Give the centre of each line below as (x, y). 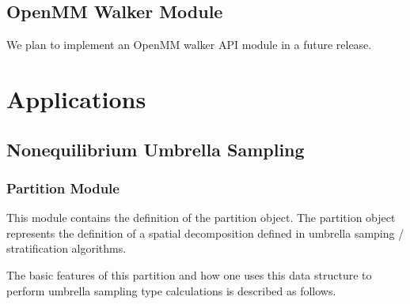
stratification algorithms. (66, 248)
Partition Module (63, 188)
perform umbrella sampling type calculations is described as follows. (171, 290)
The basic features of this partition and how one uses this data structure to (189, 274)
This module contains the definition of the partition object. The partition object (201, 218)
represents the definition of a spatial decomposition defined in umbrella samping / (205, 233)
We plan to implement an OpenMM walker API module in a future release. (189, 45)
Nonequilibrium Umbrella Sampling (156, 149)
